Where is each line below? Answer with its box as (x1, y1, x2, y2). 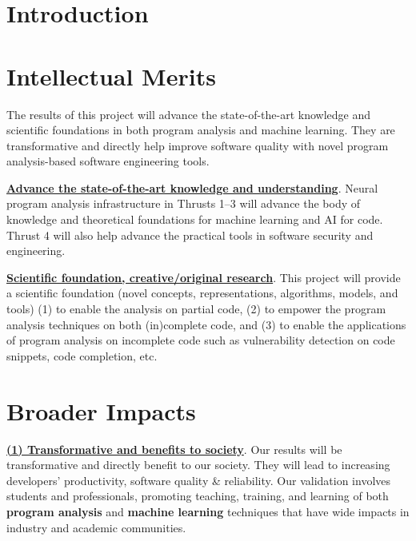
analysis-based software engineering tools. (6, 153, 210, 169)
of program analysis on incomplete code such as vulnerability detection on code (6, 332, 395, 348)
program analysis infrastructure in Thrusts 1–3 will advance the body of (6, 195, 361, 212)
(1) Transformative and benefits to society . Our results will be (6, 440, 342, 457)
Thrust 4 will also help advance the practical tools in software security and (6, 226, 374, 243)
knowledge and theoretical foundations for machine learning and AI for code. (6, 211, 383, 228)
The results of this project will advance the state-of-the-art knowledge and (6, 105, 371, 122)
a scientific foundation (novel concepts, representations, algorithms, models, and (6, 284, 398, 301)
